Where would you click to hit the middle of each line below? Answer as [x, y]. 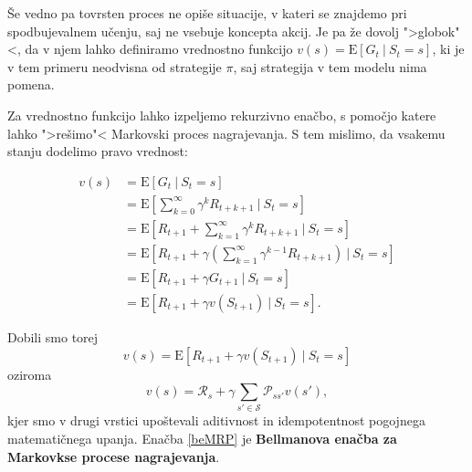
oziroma [30, 374]
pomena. [31, 84]
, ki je [448, 49]
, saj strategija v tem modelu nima [330, 66]
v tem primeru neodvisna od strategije [115, 66]
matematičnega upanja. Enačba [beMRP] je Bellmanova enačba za [202, 439]
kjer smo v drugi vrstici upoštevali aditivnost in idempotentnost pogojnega [216, 420]
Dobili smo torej [53, 336]
